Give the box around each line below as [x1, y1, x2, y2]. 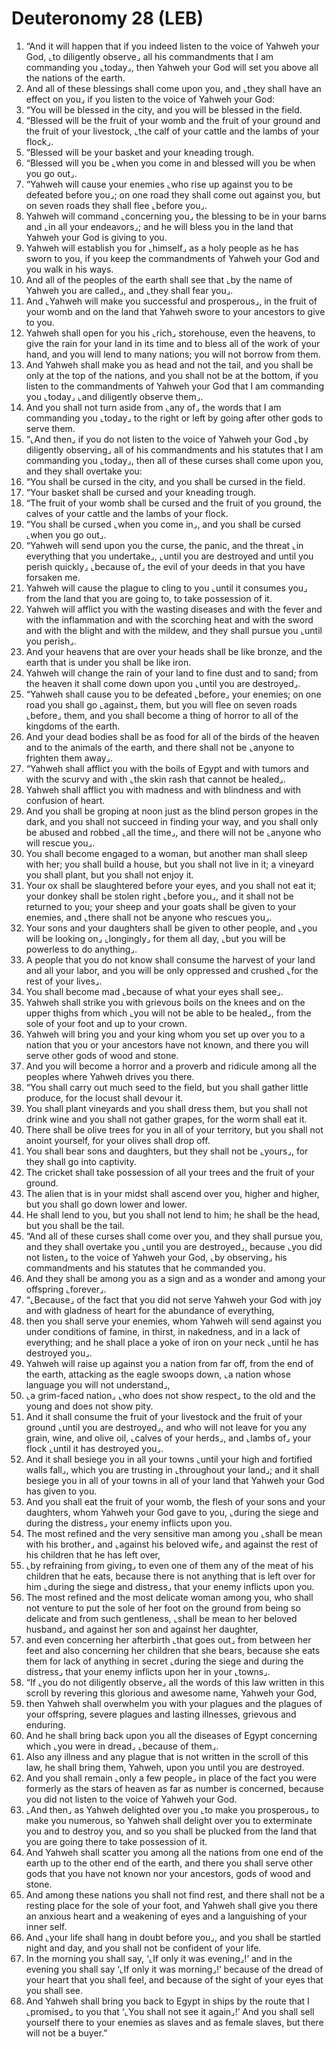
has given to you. [25, 1485, 98, 1497]
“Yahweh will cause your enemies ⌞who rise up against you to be [25, 178, 294, 190]
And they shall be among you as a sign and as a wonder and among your [25, 1272, 326, 1284]
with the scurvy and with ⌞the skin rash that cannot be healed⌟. [25, 773, 286, 785]
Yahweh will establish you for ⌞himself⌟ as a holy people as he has [25, 242, 299, 254]
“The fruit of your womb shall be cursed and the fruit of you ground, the [25, 497, 322, 509]
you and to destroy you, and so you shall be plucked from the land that [25, 1825, 318, 1837]
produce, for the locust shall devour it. [25, 1092, 184, 1104]
